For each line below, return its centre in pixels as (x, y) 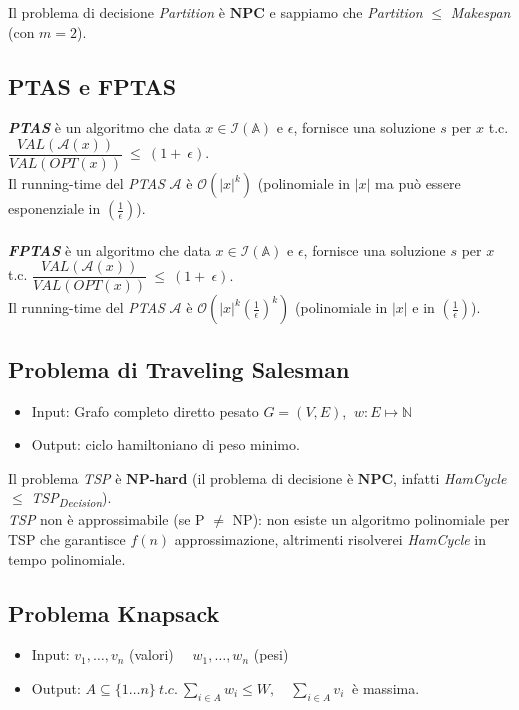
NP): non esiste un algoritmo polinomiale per (371, 519)
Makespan (480, 12)
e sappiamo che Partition (346, 12)
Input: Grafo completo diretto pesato (145, 410)
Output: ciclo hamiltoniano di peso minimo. (165, 444)
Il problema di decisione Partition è (116, 12)
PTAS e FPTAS (92, 85)
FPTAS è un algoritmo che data (109, 249)
